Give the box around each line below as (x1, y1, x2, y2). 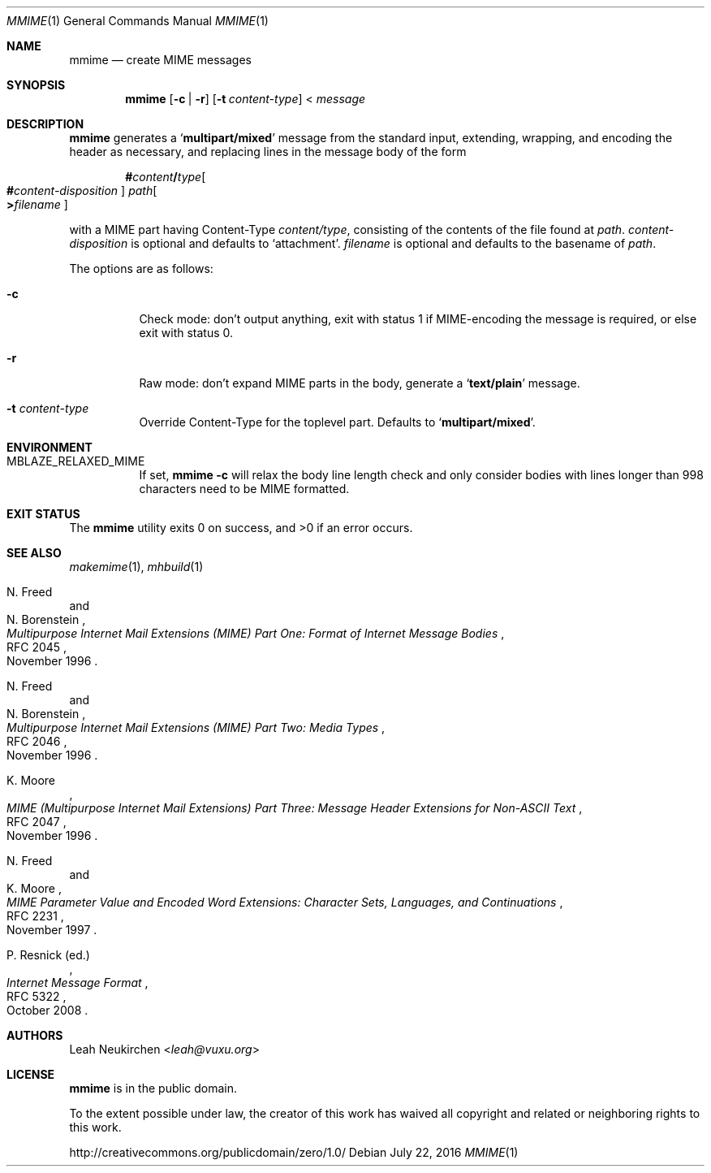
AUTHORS (6, 1028, 63, 1042)
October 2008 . (6, 1003, 88, 1017)
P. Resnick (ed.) (6, 948, 90, 962)
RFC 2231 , (6, 909, 64, 923)
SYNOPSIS (6, 78, 66, 92)
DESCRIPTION (6, 117, 84, 131)
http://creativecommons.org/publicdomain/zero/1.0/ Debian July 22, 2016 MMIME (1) (69, 1145, 519, 1159)
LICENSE (6, 1067, 55, 1081)
